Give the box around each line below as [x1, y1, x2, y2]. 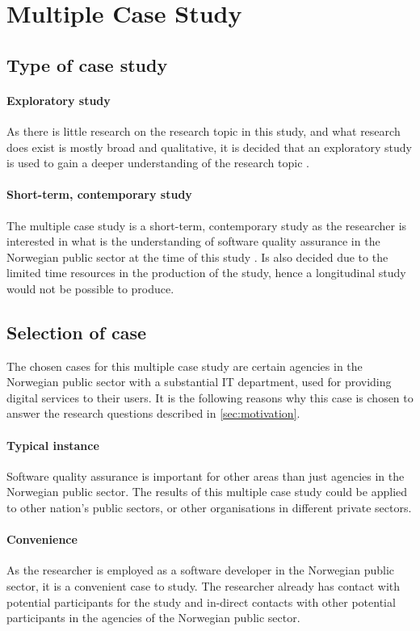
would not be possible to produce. [6, 280, 174, 297]
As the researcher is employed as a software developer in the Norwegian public [6, 562, 395, 578]
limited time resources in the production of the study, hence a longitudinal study [6, 264, 406, 281]
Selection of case [6, 319, 147, 344]
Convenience [6, 531, 78, 548]
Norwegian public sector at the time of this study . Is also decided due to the [6, 248, 388, 265]
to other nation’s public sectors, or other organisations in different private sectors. [6, 499, 412, 516]
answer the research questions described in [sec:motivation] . [6, 405, 300, 422]
